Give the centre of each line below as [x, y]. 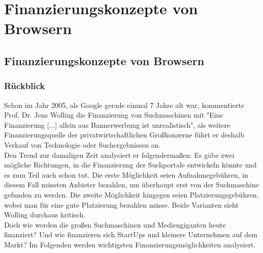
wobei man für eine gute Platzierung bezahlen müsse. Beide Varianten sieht [121, 204]
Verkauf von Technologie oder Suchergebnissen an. [83, 144]
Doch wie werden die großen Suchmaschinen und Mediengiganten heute [115, 224]
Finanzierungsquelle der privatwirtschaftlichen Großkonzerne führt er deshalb [124, 135]
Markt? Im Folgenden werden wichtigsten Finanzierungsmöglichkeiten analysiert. [130, 244]
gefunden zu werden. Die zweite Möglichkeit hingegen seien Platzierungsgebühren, [131, 194]
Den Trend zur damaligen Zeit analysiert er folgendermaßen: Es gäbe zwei [119, 154]
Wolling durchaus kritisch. [45, 215]
